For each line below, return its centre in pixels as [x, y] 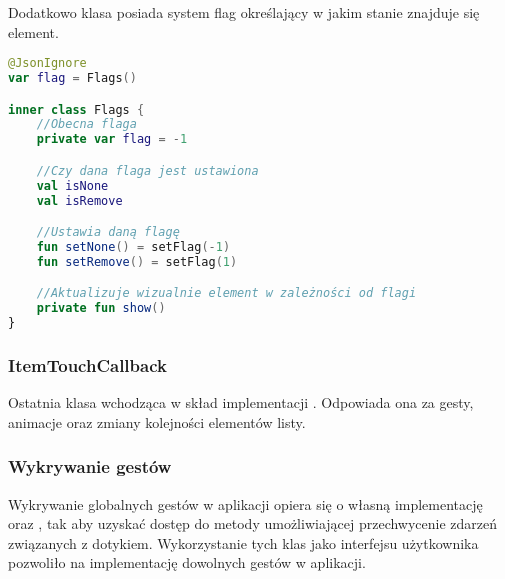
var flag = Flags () [72, 78]
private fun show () [101, 308]
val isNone [72, 185]
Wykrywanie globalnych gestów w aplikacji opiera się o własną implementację [245, 503]
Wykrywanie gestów [90, 466]
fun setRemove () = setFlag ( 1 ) [137, 261]
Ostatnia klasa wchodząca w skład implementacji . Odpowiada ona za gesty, [241, 402]
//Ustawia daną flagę [108, 232]
